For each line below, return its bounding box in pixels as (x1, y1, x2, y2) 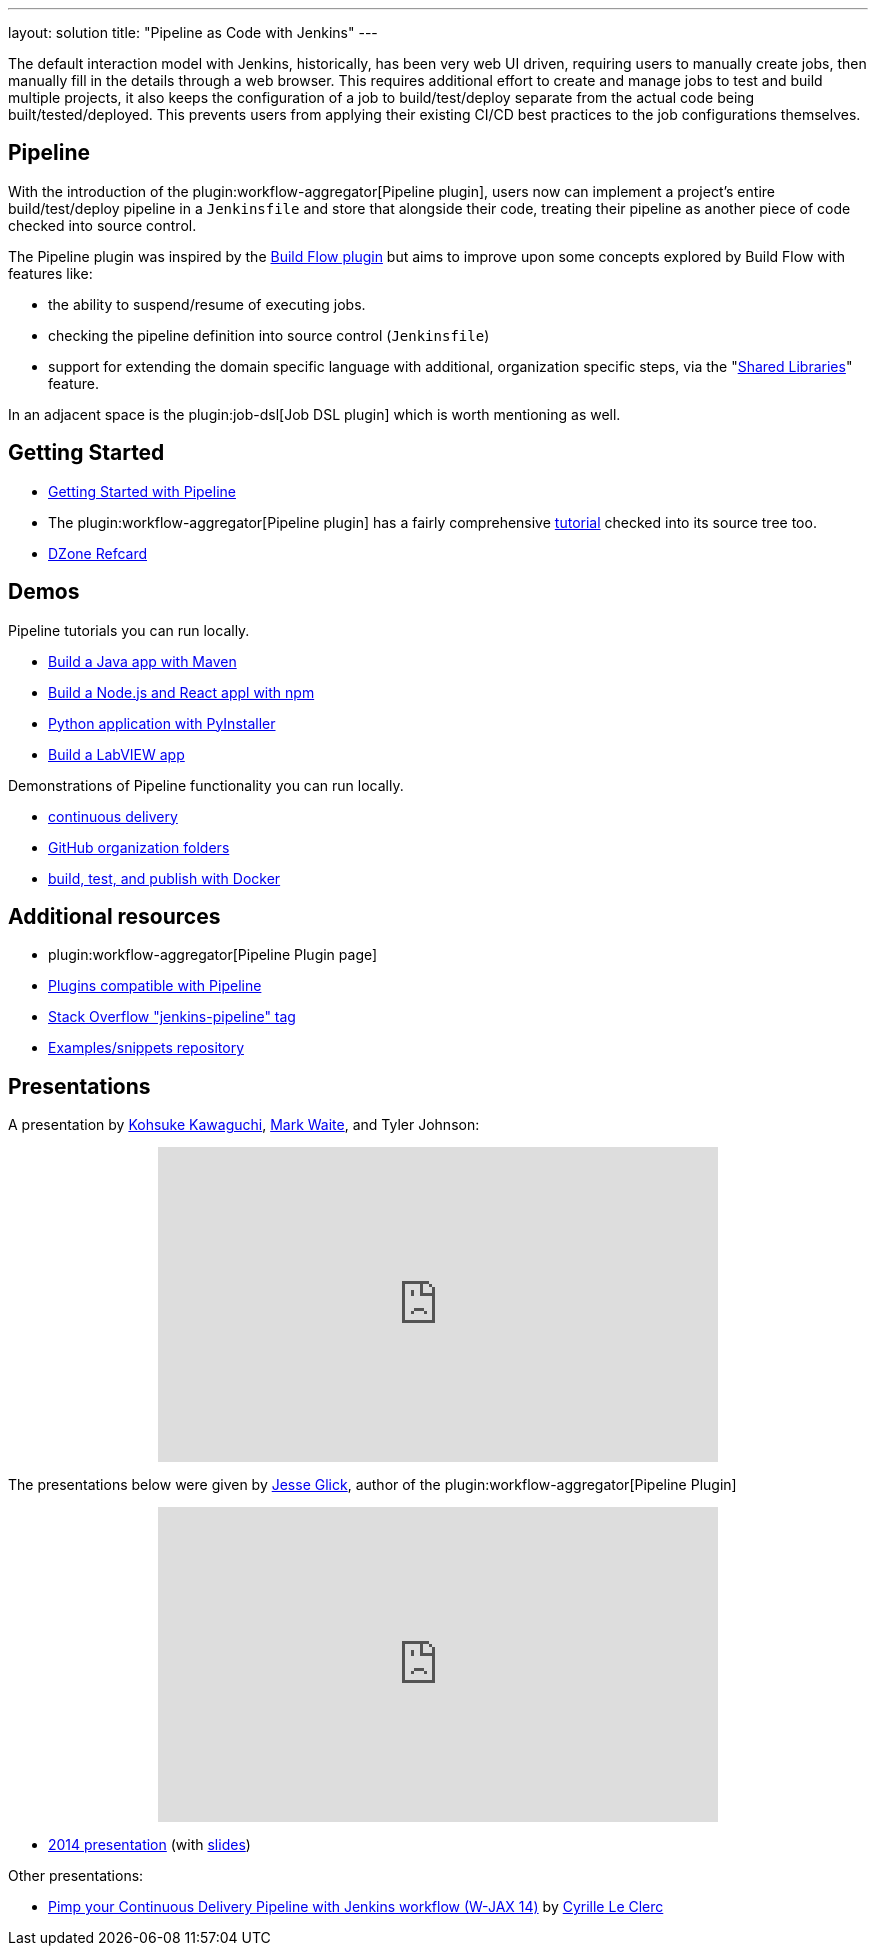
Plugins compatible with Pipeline (48, 977, 262, 995)
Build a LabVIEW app (48, 745, 185, 763)
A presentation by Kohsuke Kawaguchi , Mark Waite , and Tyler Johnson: (8, 1116, 480, 1134)
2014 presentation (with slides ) (48, 1836, 251, 1854)
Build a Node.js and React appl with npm (48, 683, 315, 701)
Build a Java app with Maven (48, 652, 237, 670)
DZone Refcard (48, 544, 148, 562)
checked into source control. (8, 216, 197, 234)
